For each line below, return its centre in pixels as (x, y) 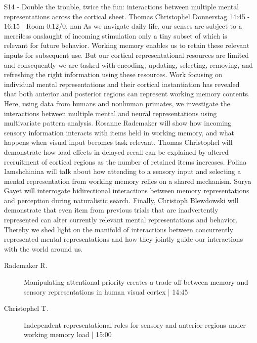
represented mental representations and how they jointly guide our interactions (124, 239)
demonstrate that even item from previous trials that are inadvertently (111, 210)
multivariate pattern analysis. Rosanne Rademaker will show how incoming (118, 123)
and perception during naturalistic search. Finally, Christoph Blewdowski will (121, 200)
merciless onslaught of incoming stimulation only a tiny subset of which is (116, 35)
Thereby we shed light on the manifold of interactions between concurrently (119, 229)
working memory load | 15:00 (68, 334)
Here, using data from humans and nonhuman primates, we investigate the (117, 103)
